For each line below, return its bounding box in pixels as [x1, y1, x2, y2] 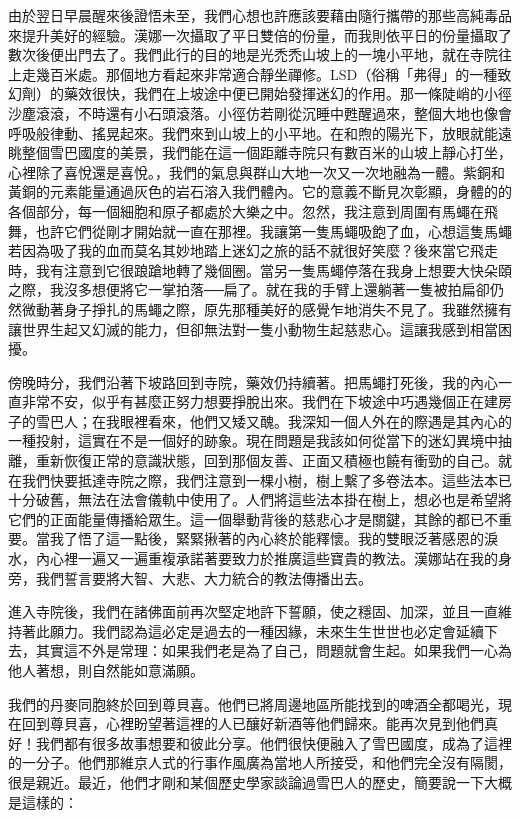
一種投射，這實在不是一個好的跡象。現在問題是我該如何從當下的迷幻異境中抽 [8, 430, 512, 451]
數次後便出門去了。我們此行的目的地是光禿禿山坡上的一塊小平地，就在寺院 [8, 44, 498, 65]
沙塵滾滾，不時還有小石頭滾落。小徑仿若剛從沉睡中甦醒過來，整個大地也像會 [8, 102, 512, 123]
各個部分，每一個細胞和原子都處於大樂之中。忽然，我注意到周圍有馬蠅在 [8, 200, 484, 221]
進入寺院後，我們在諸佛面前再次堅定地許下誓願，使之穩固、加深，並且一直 [8, 601, 498, 622]
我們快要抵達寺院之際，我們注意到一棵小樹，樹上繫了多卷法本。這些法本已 [21, 469, 512, 490]
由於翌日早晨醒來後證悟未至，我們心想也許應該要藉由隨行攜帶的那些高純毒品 [8, 5, 512, 25]
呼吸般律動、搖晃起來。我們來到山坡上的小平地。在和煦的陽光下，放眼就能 [8, 122, 498, 143]
